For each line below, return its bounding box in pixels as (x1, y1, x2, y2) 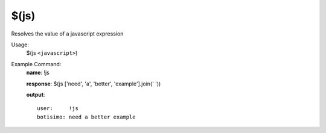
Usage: (11, 41, 30, 48)
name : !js (26, 69, 50, 76)
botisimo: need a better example (37, 113, 136, 120)
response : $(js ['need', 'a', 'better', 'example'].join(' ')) (26, 80, 161, 87)
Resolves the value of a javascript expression (11, 30, 124, 37)
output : (26, 91, 45, 98)
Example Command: (11, 60, 62, 67)
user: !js (37, 105, 78, 112)
